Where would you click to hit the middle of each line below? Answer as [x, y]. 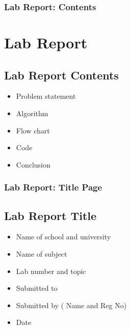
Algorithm [32, 113]
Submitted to [37, 288]
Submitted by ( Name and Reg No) [71, 305]
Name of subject [42, 254]
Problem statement [46, 96]
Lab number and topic [51, 271]
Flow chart [33, 130]
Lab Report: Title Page [53, 187]
